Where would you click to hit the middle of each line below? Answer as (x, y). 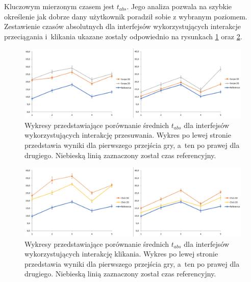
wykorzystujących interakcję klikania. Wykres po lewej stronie (121, 254)
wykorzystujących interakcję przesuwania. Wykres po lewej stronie (128, 135)
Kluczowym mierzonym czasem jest (59, 6)
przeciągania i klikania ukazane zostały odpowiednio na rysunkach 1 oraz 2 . (123, 36)
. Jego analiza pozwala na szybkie (179, 6)
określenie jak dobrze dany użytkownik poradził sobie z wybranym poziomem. (126, 16)
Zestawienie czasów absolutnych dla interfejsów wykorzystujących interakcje (123, 26)
